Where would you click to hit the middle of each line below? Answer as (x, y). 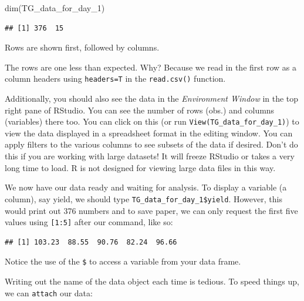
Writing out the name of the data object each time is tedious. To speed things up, (152, 281)
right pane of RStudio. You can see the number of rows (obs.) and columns (140, 110)
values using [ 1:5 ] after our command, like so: (89, 222)
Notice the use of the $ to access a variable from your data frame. (123, 261)
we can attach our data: (49, 292)
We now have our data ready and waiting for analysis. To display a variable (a (146, 187)
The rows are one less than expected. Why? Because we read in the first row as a (151, 67)
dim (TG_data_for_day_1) (55, 8)
